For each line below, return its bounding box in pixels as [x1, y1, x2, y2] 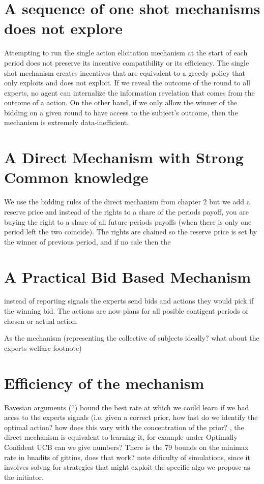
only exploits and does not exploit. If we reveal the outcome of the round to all [4, 77, 251, 88]
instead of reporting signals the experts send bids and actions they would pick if [4, 295, 254, 306]
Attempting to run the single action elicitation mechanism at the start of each [4, 47, 248, 58]
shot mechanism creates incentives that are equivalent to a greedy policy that [4, 67, 246, 78]
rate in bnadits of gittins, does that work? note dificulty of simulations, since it [4, 451, 250, 462]
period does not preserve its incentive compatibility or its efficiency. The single [4, 57, 249, 68]
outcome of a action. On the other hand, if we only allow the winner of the [4, 97, 238, 108]
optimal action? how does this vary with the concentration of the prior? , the [4, 421, 244, 432]
